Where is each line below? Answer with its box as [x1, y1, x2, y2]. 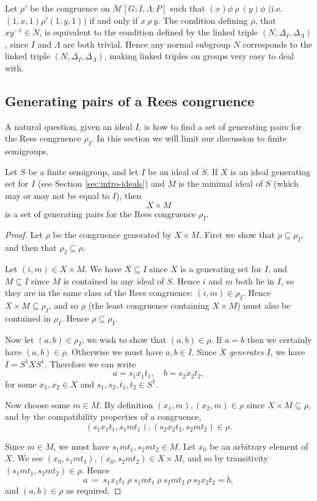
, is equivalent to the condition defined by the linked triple [39, 26, 258, 38]
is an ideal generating [230, 165, 311, 178]
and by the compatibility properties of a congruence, [5, 410, 202, 423]
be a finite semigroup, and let [28, 165, 139, 178]
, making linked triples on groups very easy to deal [104, 49, 294, 62]
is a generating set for [180, 262, 262, 275]
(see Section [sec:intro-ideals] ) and [38, 177, 165, 190]
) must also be [237, 298, 291, 311]
